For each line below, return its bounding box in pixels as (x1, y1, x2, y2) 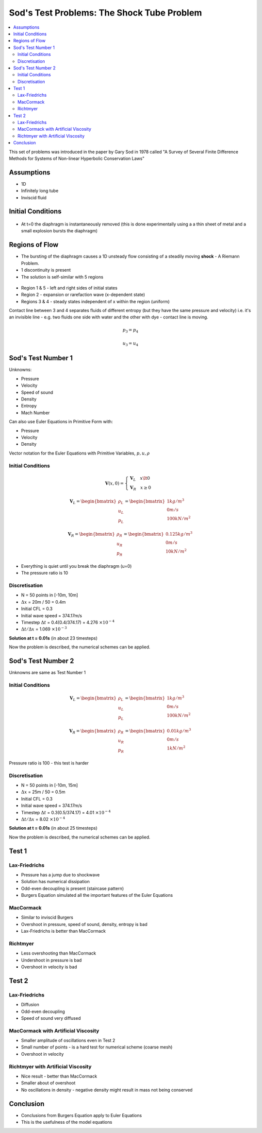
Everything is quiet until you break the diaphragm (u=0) (21, 563, 132, 569)
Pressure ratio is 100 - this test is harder (9, 760, 89, 766)
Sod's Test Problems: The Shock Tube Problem (9, 7, 202, 18)
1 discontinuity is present (21, 267, 71, 273)
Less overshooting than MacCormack (21, 950, 97, 956)
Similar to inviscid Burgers (21, 914, 74, 921)
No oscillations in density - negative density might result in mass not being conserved (21, 1087, 193, 1093)
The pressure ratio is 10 (21, 570, 68, 576)
